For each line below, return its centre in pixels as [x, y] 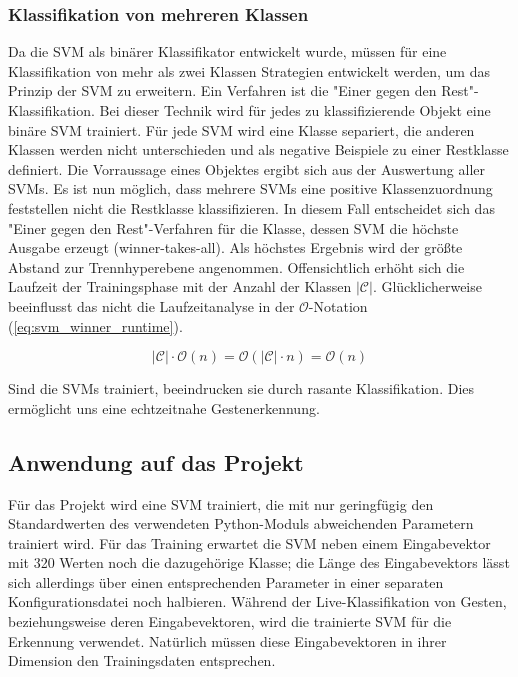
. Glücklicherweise [427, 286]
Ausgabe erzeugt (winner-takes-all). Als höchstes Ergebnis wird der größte [235, 247]
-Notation [338, 305]
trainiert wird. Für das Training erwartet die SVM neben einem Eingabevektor [249, 542]
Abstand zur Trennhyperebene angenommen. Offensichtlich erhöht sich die [236, 266]
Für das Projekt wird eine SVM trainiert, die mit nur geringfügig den [221, 503]
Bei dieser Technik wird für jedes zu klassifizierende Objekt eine [295, 110]
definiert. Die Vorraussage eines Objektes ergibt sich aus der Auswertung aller [246, 168]
